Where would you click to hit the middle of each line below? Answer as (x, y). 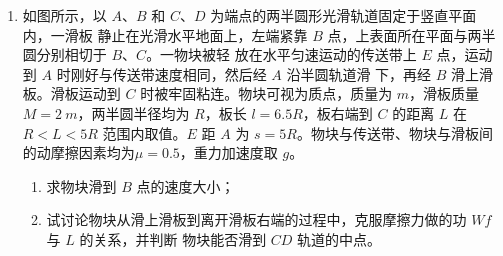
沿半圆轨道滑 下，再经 (359, 73)
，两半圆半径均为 (133, 112)
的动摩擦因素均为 (78, 152)
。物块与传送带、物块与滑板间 (394, 132)
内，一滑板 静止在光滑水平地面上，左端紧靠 (165, 34)
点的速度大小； (185, 185)
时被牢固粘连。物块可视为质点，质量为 (266, 93)
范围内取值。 (144, 132)
